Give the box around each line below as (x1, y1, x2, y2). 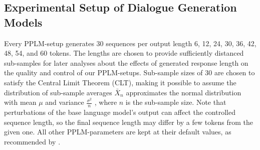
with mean (4, 97, 37, 107)
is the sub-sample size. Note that (125, 97, 226, 107)
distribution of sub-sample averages (4, 87, 112, 97)
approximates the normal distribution (126, 87, 241, 97)
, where (94, 97, 117, 107)
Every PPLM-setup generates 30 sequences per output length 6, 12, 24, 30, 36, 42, (4, 38, 256, 48)
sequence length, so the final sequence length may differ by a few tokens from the (4, 116, 253, 127)
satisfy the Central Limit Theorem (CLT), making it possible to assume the (4, 77, 236, 87)
